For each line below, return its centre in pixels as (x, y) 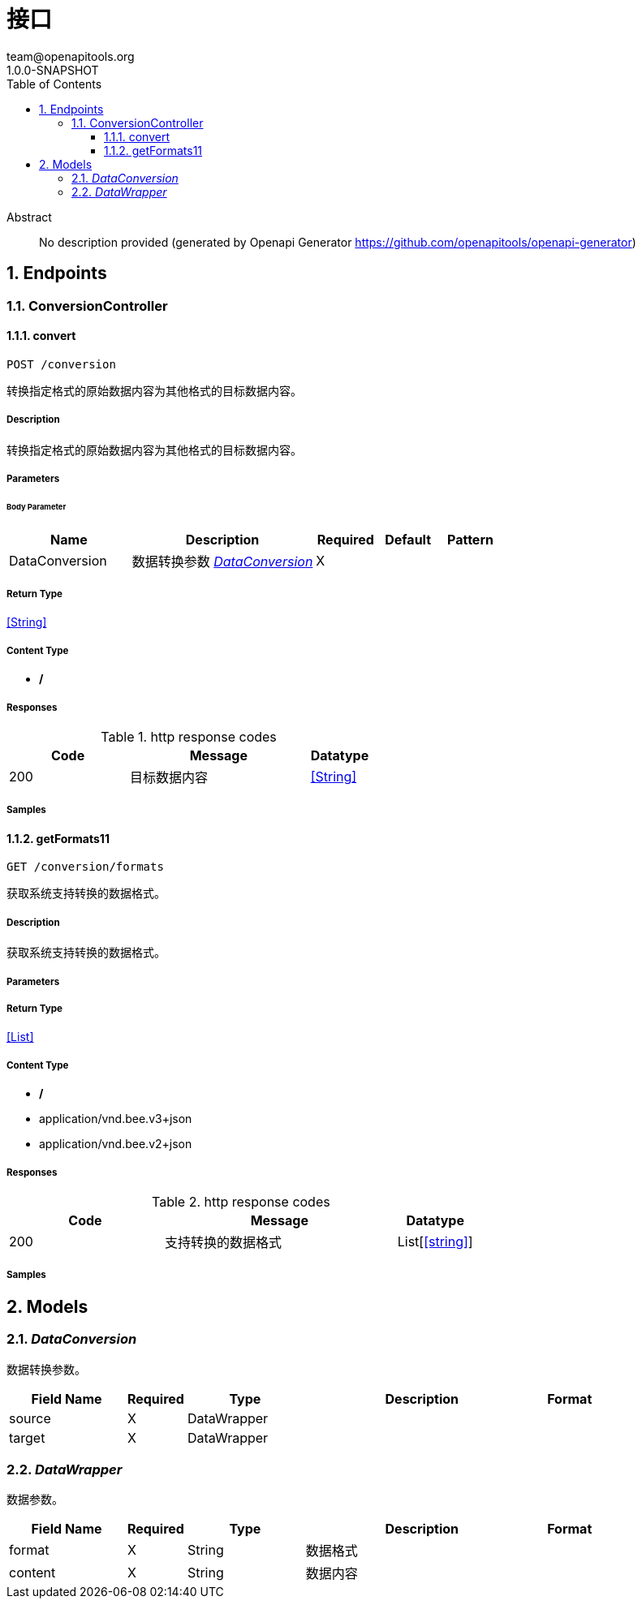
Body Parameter (37, 506)
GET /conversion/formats (85, 867)
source (30, 1418)
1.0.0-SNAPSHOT (53, 70)
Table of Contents (54, 84)
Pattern (470, 539)
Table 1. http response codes (189, 737)
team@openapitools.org (71, 56)
